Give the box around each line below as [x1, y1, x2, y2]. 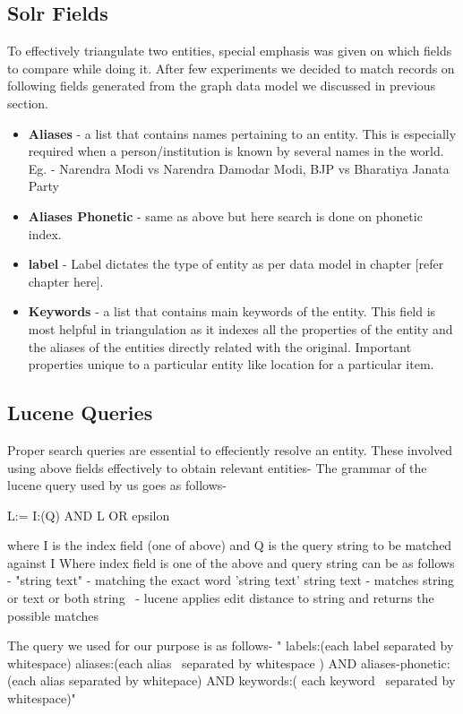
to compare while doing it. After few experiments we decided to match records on [7, 58, 455, 77]
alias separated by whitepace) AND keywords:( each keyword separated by [39, 671, 456, 690]
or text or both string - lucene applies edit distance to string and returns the [7, 589, 434, 607]
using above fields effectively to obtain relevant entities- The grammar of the [7, 458, 427, 477]
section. [7, 93, 48, 112]
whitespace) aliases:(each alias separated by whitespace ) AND [7, 653, 357, 672]
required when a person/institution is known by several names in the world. [28, 142, 444, 160]
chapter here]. [28, 271, 104, 290]
